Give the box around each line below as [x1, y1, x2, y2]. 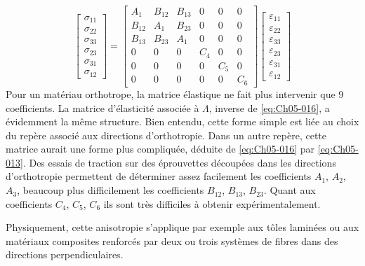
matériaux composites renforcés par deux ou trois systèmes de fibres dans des [6, 233, 338, 248]
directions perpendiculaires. [6, 247, 124, 262]
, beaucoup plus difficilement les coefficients [17, 183, 204, 197]
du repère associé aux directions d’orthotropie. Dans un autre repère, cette [6, 127, 326, 142]
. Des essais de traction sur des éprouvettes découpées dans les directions [22, 155, 336, 169]
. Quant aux [263, 183, 316, 197]
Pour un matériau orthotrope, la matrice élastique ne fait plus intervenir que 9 [6, 86, 344, 101]
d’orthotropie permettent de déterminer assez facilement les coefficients [6, 169, 312, 183]
